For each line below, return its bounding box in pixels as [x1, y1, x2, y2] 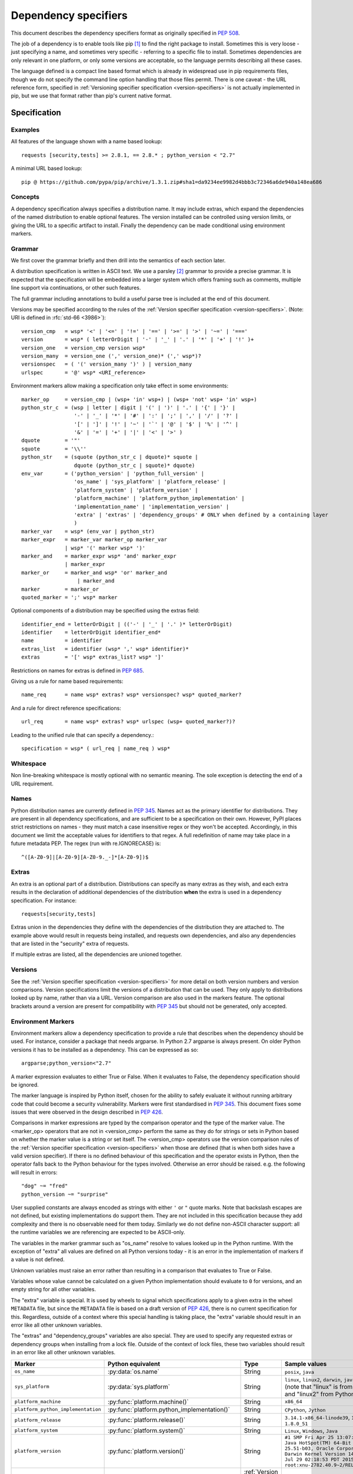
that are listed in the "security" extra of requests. [11, 940, 129, 947]
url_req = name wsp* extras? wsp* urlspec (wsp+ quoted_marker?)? [21, 718, 235, 725]
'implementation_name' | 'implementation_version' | [74, 503, 229, 510]
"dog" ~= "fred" [21, 1183, 68, 1189]
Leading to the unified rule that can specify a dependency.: [11, 731, 154, 738]
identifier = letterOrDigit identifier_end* [21, 629, 161, 636]
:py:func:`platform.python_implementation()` [108, 1405, 231, 1413]
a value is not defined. [11, 1256, 65, 1263]
